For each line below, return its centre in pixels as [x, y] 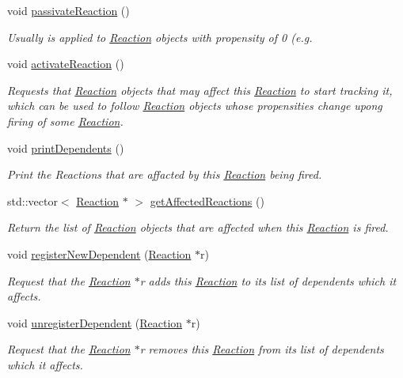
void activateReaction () [66, 64]
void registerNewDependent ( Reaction [99, 253]
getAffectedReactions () [207, 200]
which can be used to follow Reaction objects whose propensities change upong [195, 106]
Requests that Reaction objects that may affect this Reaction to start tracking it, [200, 90]
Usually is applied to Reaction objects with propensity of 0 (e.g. [160, 37]
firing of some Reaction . [65, 121]
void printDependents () [66, 147]
